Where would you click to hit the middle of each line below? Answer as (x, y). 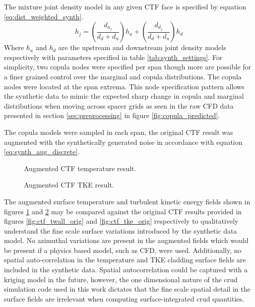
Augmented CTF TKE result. (69, 185)
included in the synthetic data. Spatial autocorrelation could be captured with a (126, 270)
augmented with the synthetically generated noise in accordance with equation (123, 142)
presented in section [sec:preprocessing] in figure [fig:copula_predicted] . (112, 115)
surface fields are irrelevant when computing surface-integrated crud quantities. (124, 298)
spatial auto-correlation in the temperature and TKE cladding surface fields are (125, 260)
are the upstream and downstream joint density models (142, 47)
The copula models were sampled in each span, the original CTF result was (119, 132)
